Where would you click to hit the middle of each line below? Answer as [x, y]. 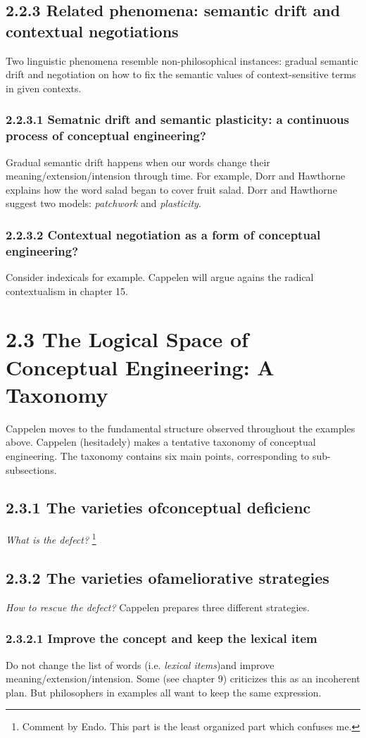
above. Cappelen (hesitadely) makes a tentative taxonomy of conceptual [161, 442]
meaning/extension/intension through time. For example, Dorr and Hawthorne [176, 176]
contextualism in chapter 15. [67, 290]
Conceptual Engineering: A [140, 367]
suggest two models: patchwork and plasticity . [103, 203]
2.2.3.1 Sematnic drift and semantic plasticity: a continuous [177, 119]
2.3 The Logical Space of [127, 339]
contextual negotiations [92, 31]
